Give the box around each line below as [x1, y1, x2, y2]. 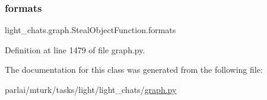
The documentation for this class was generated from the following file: [5, 63, 263, 76]
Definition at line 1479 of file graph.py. [5, 43, 145, 56]
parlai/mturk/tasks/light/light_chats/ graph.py [5, 83, 177, 95]
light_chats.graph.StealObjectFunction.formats [5, 24, 176, 36]
